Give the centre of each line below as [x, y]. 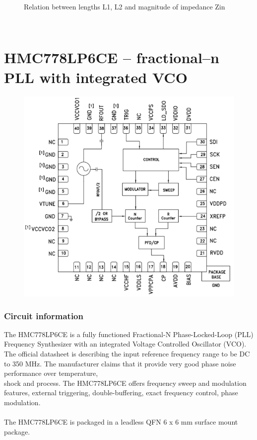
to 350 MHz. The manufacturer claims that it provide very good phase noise [120, 363]
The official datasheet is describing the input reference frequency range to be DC [127, 354]
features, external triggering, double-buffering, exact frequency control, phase [121, 393]
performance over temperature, [51, 373]
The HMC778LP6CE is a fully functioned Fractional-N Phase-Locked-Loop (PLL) [129, 334]
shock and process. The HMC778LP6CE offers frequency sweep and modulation [125, 383]
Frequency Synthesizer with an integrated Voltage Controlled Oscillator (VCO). [125, 344]
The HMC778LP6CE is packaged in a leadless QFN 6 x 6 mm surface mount [121, 422]
